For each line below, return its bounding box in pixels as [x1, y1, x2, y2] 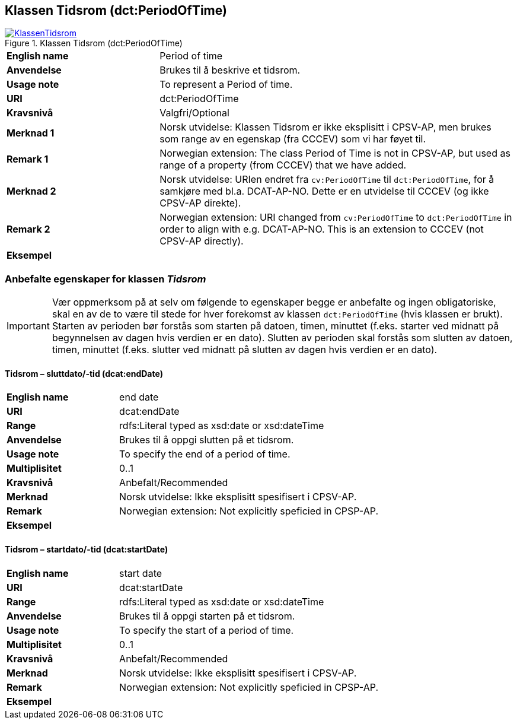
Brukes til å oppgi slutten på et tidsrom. [119, 434, 294, 446]
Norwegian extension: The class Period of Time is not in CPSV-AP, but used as [159, 147, 510, 160]
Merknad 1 [7, 127, 55, 139]
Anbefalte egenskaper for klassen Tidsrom [5, 272, 206, 285]
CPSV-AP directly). [159, 235, 244, 247]
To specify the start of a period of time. [119, 624, 294, 636]
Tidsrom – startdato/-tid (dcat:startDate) [5, 544, 168, 554]
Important [7, 320, 50, 332]
